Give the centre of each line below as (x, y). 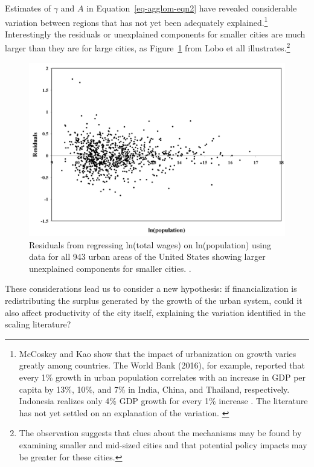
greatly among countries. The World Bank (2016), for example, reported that (162, 365)
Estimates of (28, 8)
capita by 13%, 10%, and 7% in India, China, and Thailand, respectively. (154, 389)
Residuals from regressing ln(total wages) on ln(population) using (150, 244)
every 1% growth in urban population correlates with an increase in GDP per (162, 377)
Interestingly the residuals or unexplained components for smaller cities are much (155, 34)
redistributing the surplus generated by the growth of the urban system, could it (154, 301)
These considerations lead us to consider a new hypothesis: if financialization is (151, 288)
